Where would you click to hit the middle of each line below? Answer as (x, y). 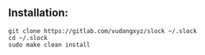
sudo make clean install (49, 45)
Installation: (39, 13)
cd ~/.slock (28, 38)
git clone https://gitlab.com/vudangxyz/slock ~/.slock (102, 31)
